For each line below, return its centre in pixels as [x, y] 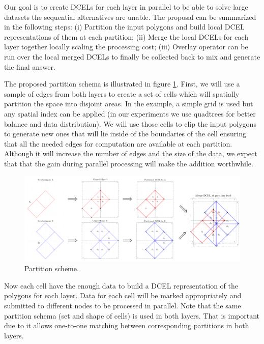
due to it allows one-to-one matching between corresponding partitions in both [127, 325]
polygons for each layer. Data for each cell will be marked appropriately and [123, 295]
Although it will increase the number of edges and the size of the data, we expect [131, 153]
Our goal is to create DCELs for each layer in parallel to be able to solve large [126, 7]
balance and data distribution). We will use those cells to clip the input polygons [130, 123]
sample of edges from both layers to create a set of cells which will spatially [122, 93]
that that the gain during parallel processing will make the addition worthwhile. [129, 163]
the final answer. [30, 66]
